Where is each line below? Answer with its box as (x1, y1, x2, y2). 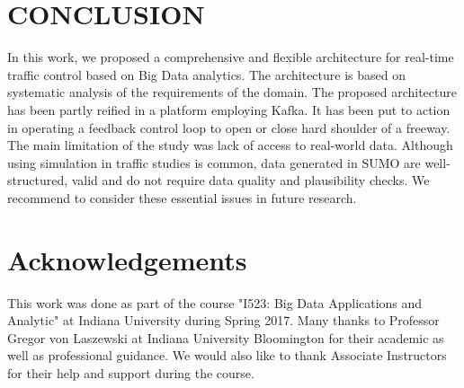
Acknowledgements (7, 241, 247, 278)
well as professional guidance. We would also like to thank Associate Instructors (7, 346, 447, 365)
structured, (7, 171, 68, 190)
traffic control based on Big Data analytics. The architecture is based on (7, 65, 406, 84)
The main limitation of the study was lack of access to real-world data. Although (7, 136, 453, 154)
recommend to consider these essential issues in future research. (7, 188, 357, 207)
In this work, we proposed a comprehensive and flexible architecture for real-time (7, 48, 454, 66)
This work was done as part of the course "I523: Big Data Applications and (7, 293, 423, 312)
